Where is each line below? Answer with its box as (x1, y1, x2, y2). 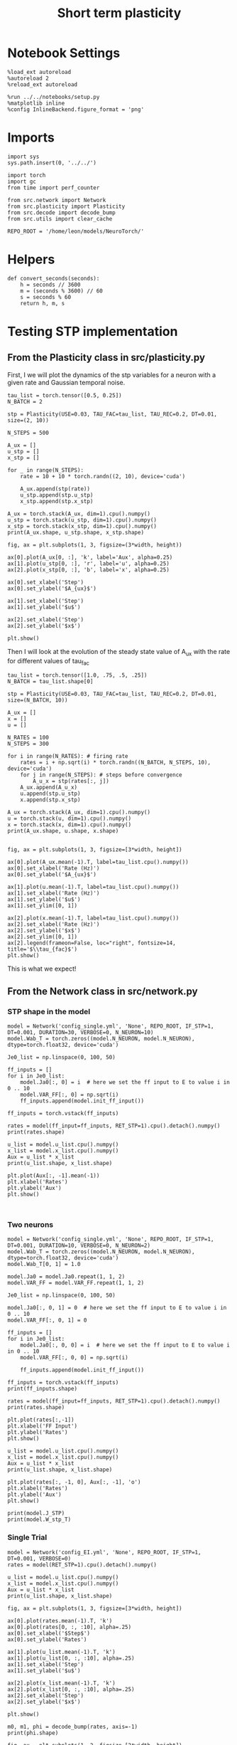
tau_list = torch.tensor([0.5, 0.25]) (7, 391, 122, 399)
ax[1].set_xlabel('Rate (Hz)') (7, 890, 100, 897)
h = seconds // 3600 (20, 281, 81, 288)
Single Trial (7, 1532, 48, 1542)
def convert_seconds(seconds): (7, 275, 100, 282)
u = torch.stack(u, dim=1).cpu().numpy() (7, 815, 132, 823)
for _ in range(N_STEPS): (7, 466, 84, 474)
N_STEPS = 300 (7, 740, 50, 748)
